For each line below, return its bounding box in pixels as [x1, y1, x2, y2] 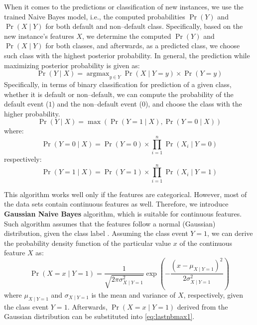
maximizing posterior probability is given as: [4, 60, 140, 70]
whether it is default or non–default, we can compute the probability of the [4, 89, 234, 99]
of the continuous [179, 237, 232, 248]
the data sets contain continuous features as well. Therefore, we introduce [4, 199, 229, 209]
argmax [86, 70, 110, 78]
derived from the [177, 301, 228, 312]
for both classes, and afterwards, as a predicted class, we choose [45, 40, 240, 51]
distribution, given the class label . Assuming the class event [4, 228, 188, 238]
